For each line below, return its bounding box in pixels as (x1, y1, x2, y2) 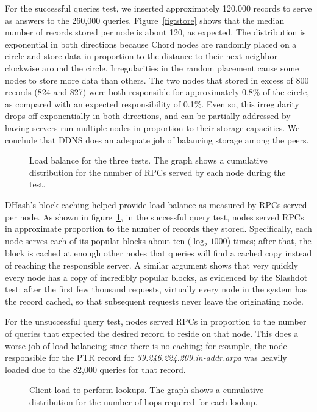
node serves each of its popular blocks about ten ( (5, 234, 191, 247)
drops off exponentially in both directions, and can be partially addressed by (5, 109, 291, 122)
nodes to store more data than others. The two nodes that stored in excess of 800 (5, 73, 309, 86)
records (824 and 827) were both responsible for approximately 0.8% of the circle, (5, 85, 310, 98)
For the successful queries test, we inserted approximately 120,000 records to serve (5, 2, 312, 14)
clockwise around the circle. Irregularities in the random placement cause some (5, 61, 299, 74)
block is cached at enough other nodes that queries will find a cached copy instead (5, 247, 312, 259)
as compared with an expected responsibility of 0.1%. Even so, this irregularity (5, 97, 300, 110)
